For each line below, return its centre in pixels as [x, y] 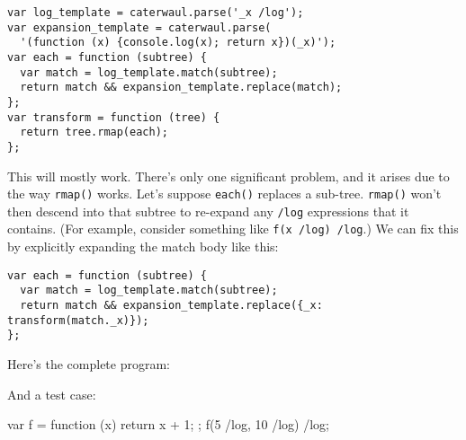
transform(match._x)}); [78, 320]
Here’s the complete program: [89, 364]
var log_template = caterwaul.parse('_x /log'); [156, 13]
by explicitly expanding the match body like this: [143, 246]
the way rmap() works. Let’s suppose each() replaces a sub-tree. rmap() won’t [224, 194]
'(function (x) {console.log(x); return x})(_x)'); [178, 43]
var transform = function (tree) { [114, 117]
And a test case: [52, 394]
